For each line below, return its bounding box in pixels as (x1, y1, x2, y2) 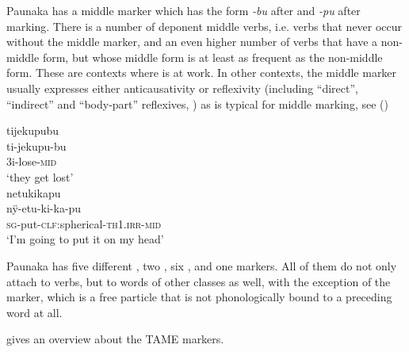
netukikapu (6, 184, 61, 201)
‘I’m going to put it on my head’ (6, 231, 164, 247)
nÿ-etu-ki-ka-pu (6, 200, 82, 216)
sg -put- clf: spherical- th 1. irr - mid (6, 215, 162, 231)
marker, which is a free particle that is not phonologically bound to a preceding (6, 289, 392, 305)
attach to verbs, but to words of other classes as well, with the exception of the (6, 273, 391, 289)
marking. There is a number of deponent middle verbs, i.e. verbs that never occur (6, 17, 403, 34)
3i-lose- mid (6, 153, 57, 170)
